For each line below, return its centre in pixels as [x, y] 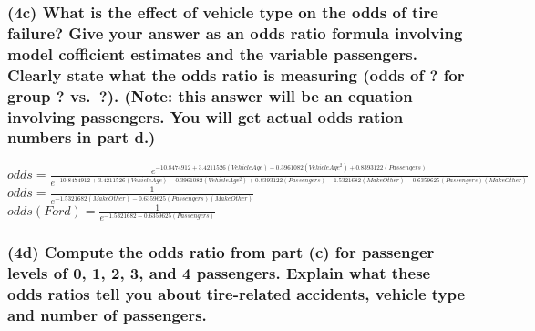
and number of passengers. [107, 315]
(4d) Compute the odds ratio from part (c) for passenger [221, 252]
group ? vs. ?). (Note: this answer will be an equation [210, 95]
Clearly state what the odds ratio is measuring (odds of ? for [236, 74]
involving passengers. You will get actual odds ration [206, 116]
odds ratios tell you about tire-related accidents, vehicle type [237, 294]
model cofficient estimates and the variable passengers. [212, 53]
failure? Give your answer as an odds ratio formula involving [235, 32]
